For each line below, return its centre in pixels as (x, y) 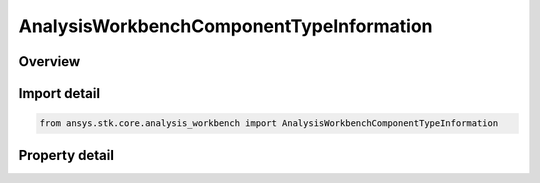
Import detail (59, 93)
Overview (49, 61)
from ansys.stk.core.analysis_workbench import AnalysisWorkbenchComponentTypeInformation (269, 123)
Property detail (66, 155)
